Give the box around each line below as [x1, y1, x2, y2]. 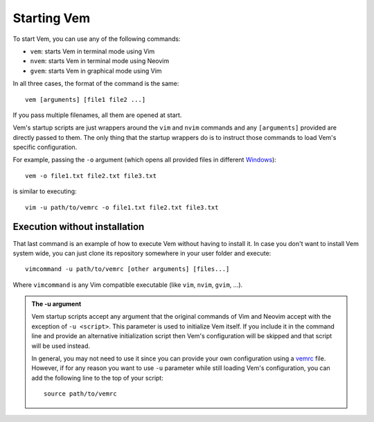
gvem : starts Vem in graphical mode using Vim [30, 67, 162, 75]
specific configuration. [12, 143, 78, 152]
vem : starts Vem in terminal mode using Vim [30, 47, 155, 55]
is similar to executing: [12, 187, 77, 195]
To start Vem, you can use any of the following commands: [12, 35, 181, 43]
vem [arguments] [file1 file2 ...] [25, 96, 146, 103]
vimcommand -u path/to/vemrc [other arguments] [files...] [25, 265, 230, 273]
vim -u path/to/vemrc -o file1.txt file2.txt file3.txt [25, 203, 219, 211]
